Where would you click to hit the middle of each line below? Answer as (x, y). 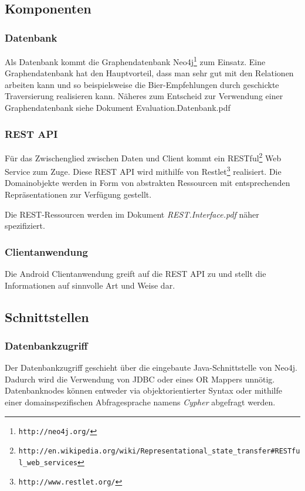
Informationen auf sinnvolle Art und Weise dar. (90, 285)
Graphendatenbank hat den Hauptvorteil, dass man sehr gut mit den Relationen (149, 73)
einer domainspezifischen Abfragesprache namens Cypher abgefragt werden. (140, 402)
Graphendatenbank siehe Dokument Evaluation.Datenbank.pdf (118, 108)
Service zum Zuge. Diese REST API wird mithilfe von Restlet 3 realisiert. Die (143, 170)
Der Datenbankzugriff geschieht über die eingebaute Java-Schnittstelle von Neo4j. (151, 368)
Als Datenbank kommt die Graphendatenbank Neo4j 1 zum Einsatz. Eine (135, 61)
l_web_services (48, 463)
